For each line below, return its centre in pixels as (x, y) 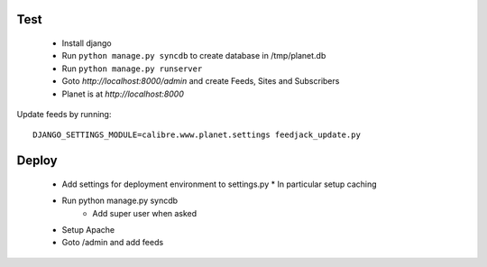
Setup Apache (88, 229)
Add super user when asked (145, 213)
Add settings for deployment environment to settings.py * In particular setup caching (220, 184)
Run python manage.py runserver (132, 69)
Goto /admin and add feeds (113, 243)
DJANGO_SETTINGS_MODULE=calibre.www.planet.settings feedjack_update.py (197, 135)
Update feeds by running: (64, 114)
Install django (87, 43)
